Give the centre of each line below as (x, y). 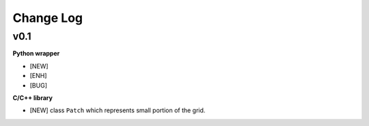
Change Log (48, 18)
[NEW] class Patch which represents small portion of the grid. (118, 110)
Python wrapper (36, 53)
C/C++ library (32, 98)
